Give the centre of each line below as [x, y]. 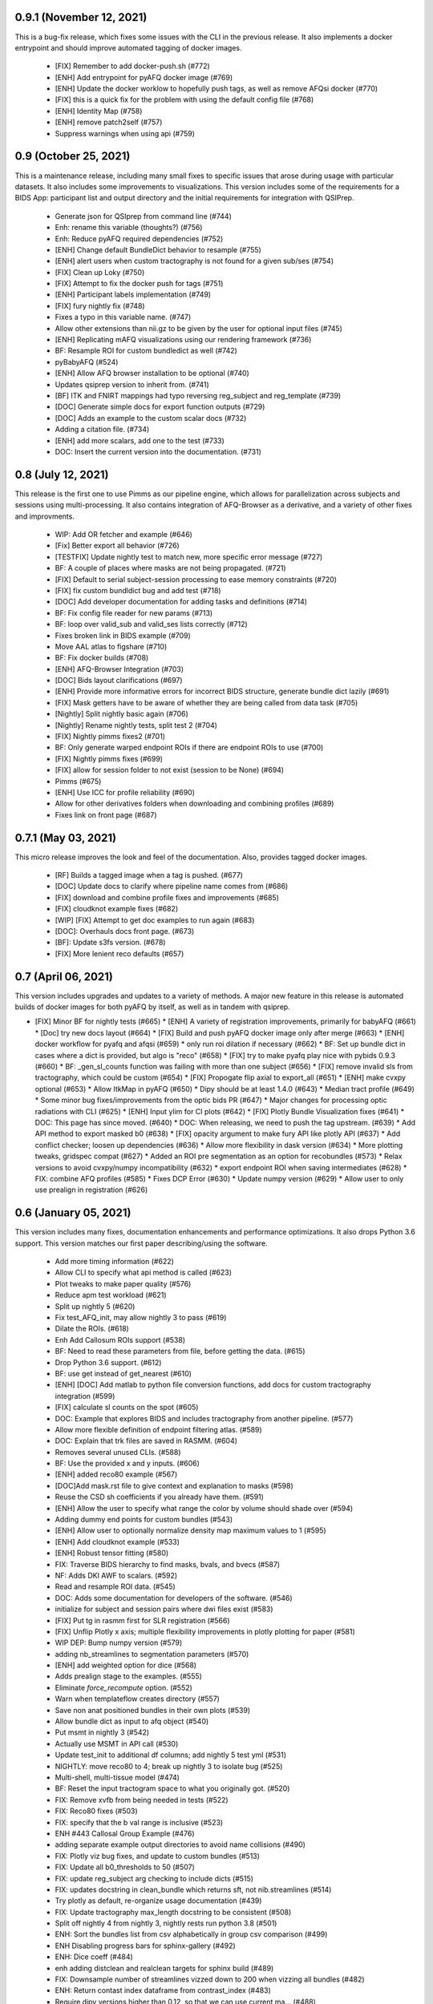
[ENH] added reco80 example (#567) [116, 1474]
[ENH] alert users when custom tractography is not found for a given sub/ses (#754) [194, 261]
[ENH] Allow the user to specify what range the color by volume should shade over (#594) [204, 1508]
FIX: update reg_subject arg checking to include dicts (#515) [154, 1878]
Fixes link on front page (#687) [106, 814]
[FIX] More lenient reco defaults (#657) [119, 953]
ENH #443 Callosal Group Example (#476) [125, 1833]
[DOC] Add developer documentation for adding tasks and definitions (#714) [181, 602]
